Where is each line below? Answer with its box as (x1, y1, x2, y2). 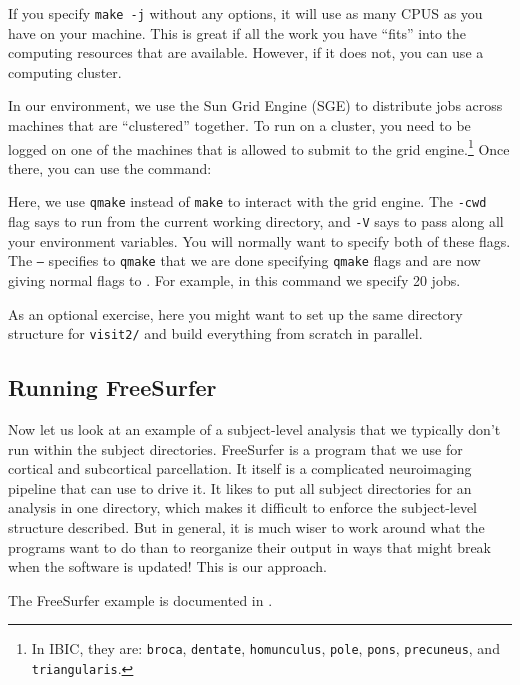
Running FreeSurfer (8, 372, 217, 403)
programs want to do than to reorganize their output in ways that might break (8, 536, 492, 557)
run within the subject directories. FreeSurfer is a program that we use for (8, 438, 463, 459)
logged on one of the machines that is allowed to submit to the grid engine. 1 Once (8, 135, 510, 159)
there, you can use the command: (8, 157, 212, 178)
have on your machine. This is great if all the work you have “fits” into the (8, 22, 467, 43)
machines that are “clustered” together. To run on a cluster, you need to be (8, 115, 471, 136)
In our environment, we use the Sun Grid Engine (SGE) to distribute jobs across (8, 95, 503, 116)
